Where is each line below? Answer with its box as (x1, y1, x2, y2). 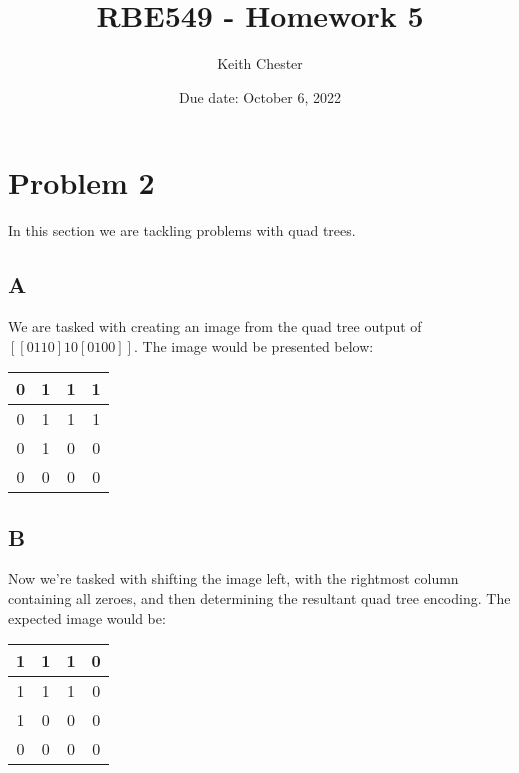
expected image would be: (8, 607, 166, 628)
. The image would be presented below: (133, 335, 374, 356)
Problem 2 (8, 162, 155, 203)
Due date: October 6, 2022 (178, 86, 341, 107)
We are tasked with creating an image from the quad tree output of (8, 316, 422, 337)
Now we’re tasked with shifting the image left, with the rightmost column (8, 568, 459, 589)
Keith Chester (217, 53, 303, 74)
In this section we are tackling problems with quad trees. (8, 220, 356, 241)
